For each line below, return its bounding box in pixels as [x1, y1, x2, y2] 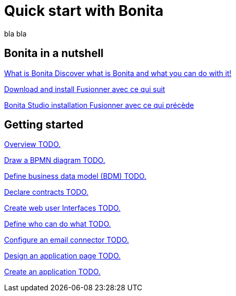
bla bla [4, 29, 27, 38]
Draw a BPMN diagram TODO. [4, 156, 105, 165]
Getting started [4, 118, 84, 132]
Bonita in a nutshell [4, 47, 104, 60]
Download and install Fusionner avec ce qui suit [4, 84, 165, 94]
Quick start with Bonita [4, 2, 164, 20]
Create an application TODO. [4, 267, 101, 276]
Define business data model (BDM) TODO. [4, 172, 147, 181]
